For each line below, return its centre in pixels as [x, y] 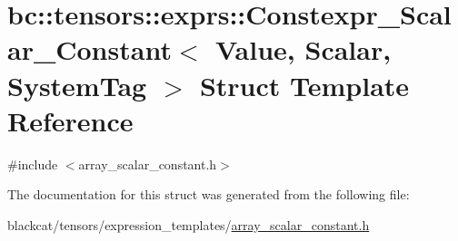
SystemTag [77, 85]
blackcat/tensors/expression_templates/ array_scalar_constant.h [189, 224]
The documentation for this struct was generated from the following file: [209, 194]
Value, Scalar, [303, 49]
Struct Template [304, 85]
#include [33, 164]
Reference [70, 120]
